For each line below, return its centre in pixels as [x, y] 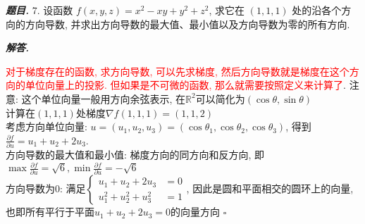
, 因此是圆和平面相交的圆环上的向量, [270, 188]
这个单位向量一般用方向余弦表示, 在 [104, 98]
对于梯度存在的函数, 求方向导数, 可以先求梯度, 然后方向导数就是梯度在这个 [178, 71]
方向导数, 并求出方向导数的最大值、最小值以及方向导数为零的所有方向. [187, 24]
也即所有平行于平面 [50, 212]
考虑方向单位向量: [47, 126]
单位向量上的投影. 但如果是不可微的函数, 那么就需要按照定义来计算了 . [186, 85]
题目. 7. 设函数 [39, 10]
